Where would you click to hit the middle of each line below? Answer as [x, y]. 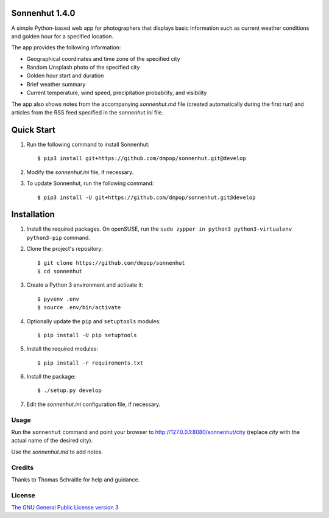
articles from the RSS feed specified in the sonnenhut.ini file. [87, 113]
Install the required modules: [62, 349]
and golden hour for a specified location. [62, 36]
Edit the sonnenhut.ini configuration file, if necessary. [94, 404]
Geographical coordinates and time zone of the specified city [103, 58]
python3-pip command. [58, 237]
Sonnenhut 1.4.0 [43, 13]
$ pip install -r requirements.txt [90, 363]
